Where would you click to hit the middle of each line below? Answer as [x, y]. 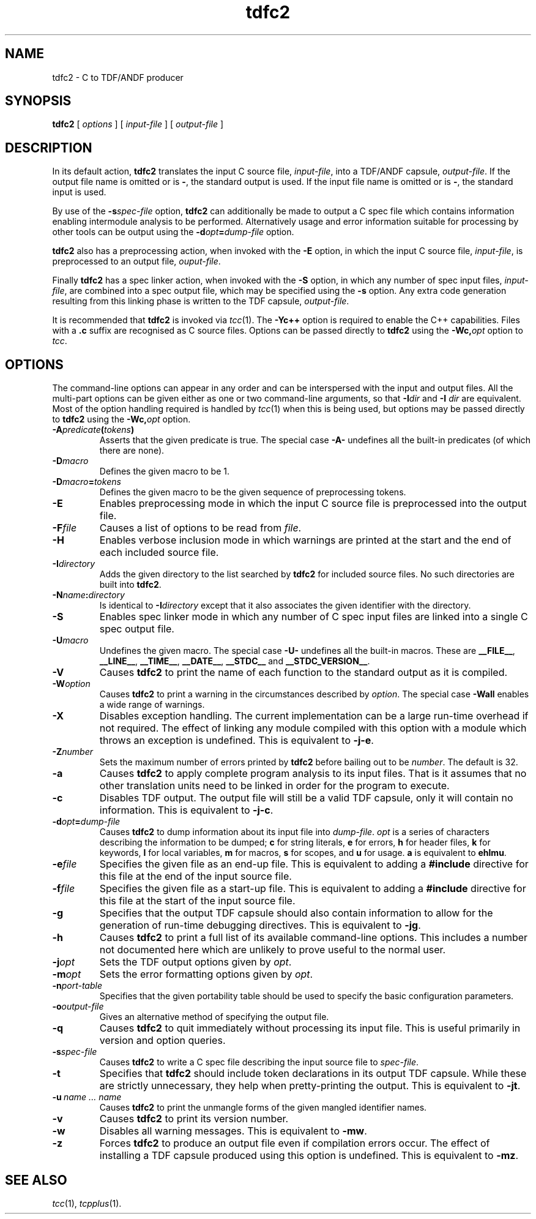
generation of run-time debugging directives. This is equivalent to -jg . [260, 925]
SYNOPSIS [38, 101]
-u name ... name [87, 1097]
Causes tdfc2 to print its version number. [194, 1119]
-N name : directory [88, 595]
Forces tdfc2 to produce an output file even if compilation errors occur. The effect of [295, 1143]
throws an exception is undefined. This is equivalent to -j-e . [236, 741]
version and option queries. [162, 1041]
